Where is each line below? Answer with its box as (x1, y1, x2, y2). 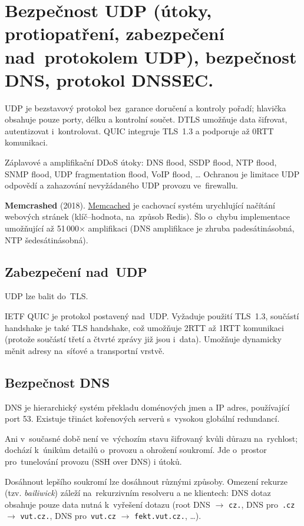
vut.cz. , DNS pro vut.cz (20, 510, 116, 522)
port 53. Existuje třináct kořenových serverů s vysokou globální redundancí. (5, 412, 280, 425)
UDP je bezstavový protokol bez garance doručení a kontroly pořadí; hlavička (5, 101, 286, 114)
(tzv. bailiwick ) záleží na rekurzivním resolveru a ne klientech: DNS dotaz (5, 487, 271, 499)
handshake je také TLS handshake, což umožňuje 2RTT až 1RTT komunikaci (5, 321, 284, 333)
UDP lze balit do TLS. (5, 290, 88, 302)
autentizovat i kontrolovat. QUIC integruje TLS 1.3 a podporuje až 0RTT (5, 124, 274, 137)
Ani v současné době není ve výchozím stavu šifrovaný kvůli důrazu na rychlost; (5, 432, 298, 444)
